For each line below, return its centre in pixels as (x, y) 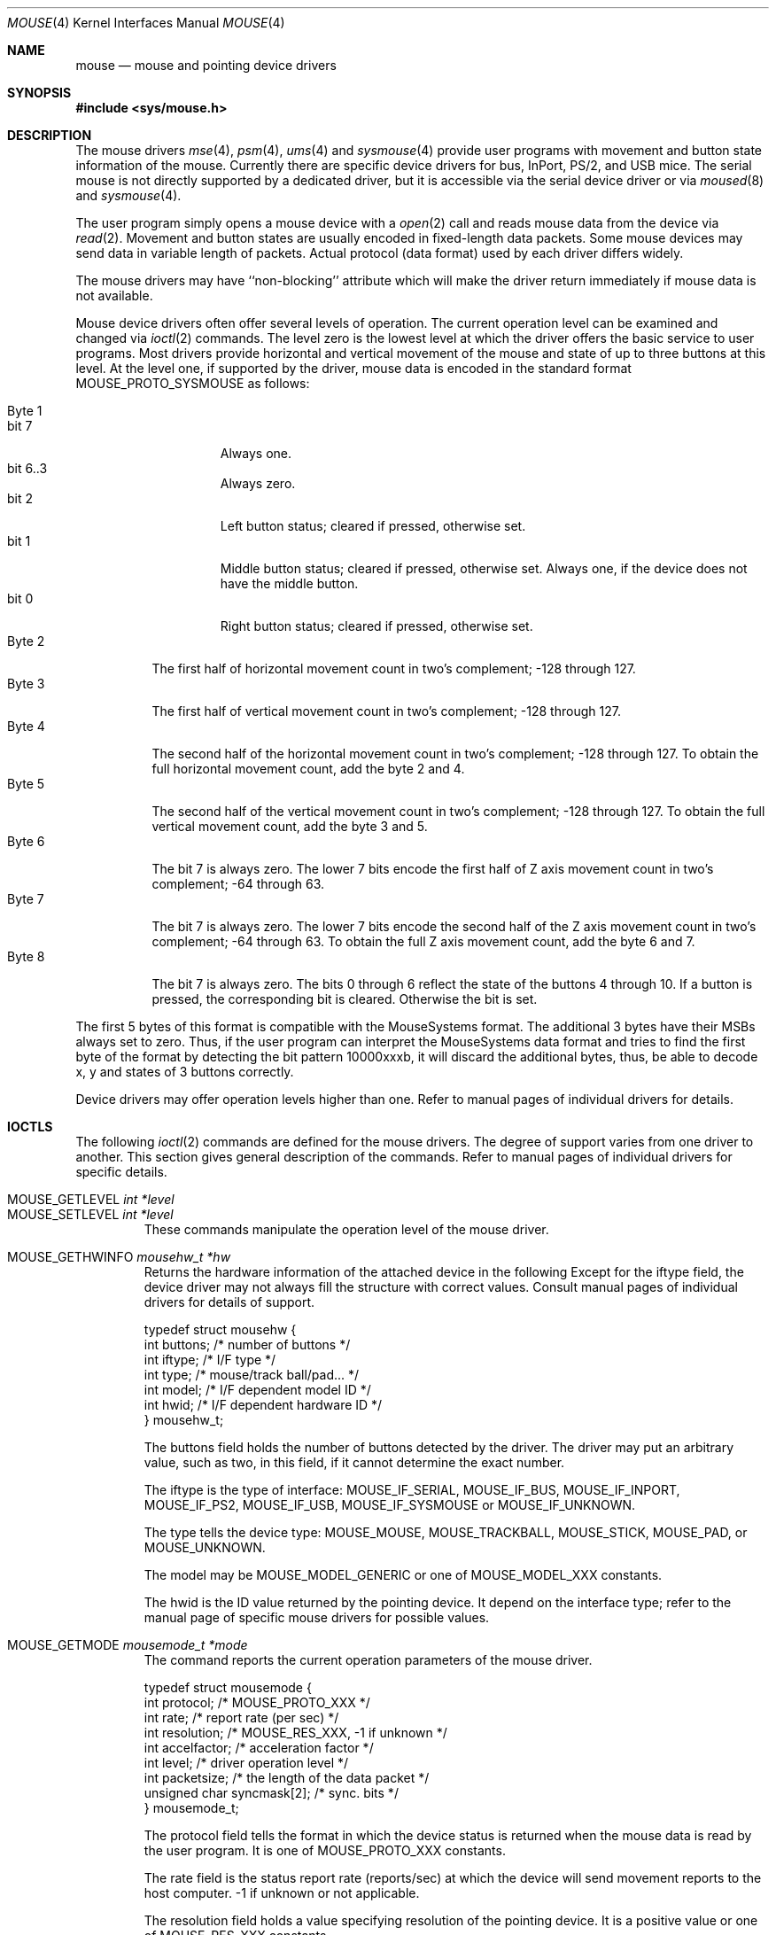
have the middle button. (289, 583)
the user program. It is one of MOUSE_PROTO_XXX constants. (325, 1850)
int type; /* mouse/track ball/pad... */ (252, 1375)
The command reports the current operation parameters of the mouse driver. (368, 1660)
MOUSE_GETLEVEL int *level (91, 1199)
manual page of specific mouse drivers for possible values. (317, 1617)
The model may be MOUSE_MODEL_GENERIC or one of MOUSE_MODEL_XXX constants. (403, 1575)
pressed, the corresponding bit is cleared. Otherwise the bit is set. (345, 999)
